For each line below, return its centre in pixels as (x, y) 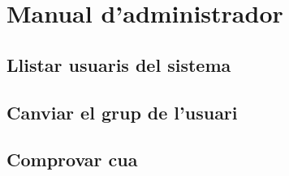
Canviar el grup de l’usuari (122, 112)
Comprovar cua (72, 159)
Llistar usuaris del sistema (119, 64)
